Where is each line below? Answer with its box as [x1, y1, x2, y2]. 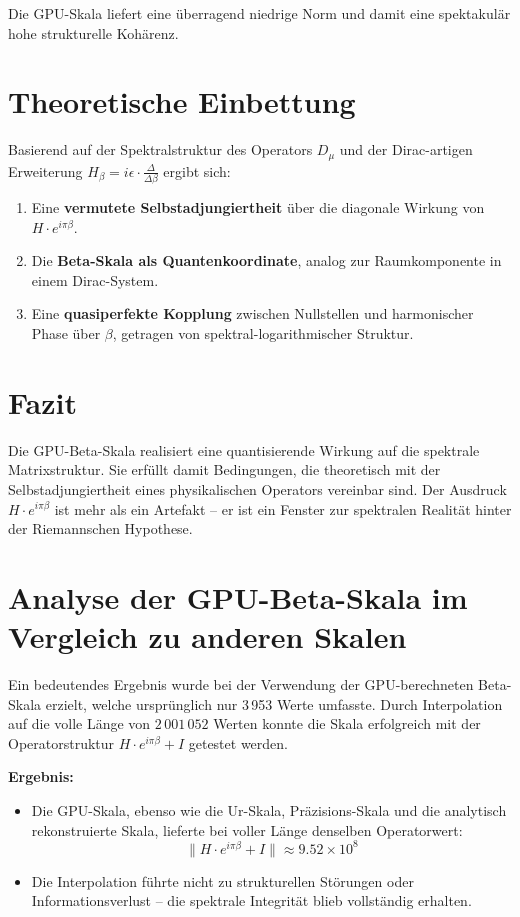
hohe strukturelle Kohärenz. [8, 22, 179, 43]
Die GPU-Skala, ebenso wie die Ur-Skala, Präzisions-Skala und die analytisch [31, 800, 507, 821]
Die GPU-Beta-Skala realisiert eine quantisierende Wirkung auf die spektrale [8, 439, 480, 460]
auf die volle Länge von [8, 713, 151, 734]
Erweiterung [8, 160, 83, 181]
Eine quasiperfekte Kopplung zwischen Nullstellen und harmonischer [31, 303, 474, 324]
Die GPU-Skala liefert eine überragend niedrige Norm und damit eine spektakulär [8, 3, 511, 23]
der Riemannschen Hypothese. [8, 518, 193, 539]
